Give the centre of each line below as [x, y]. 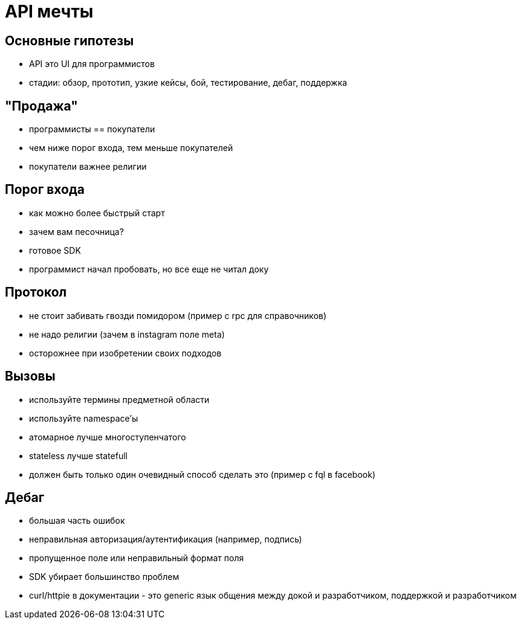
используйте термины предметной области [119, 399]
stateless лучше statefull [78, 455]
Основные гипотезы [70, 40]
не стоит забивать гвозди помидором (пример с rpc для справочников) [178, 315]
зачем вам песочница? [76, 231]
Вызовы [30, 376]
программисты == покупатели [92, 129]
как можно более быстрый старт [97, 213]
